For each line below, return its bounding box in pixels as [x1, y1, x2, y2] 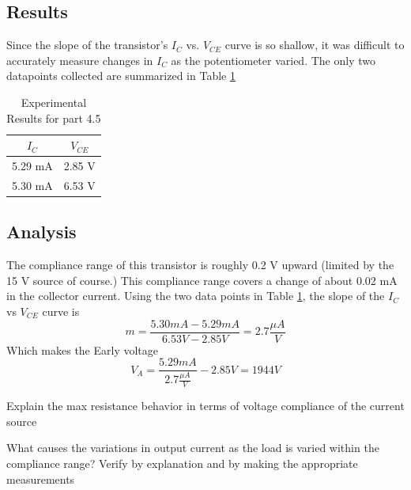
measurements [6, 470, 75, 487]
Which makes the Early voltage [6, 341, 159, 358]
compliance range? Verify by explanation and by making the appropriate [6, 455, 358, 472]
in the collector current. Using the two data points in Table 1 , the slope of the [6, 287, 385, 304]
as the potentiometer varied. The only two [171, 51, 375, 68]
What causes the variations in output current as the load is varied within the [6, 439, 379, 456]
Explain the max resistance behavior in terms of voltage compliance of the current [6, 397, 405, 414]
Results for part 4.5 [6, 109, 101, 126]
